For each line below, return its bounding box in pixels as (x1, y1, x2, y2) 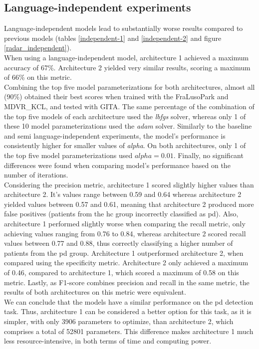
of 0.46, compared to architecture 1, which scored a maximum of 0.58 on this (4, 267, 239, 278)
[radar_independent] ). (4, 42, 72, 53)
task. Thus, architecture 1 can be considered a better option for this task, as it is (4, 306, 252, 317)
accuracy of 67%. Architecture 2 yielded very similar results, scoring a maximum (4, 62, 251, 72)
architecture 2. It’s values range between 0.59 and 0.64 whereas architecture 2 (4, 189, 242, 199)
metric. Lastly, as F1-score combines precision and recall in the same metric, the (4, 277, 250, 287)
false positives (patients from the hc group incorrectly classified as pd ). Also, (4, 208, 239, 219)
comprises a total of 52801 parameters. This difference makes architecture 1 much (4, 326, 254, 336)
